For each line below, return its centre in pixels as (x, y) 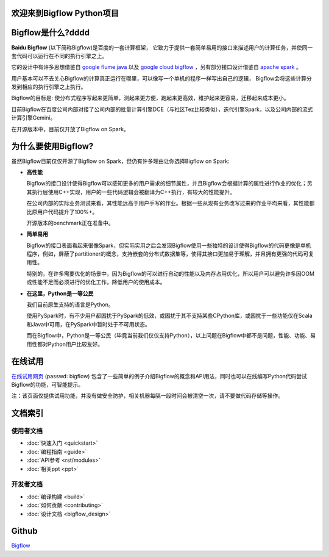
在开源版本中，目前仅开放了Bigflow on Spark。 (70, 129)
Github (24, 531)
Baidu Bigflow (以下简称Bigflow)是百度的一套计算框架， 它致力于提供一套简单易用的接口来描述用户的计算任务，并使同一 (162, 47)
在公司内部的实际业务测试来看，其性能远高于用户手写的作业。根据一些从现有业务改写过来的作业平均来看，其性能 (168, 203)
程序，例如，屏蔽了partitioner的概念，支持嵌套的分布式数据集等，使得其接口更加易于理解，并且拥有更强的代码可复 (170, 254)
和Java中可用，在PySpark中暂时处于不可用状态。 (88, 324)
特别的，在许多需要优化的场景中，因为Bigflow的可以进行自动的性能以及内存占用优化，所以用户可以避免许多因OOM (171, 273)
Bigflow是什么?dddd (51, 33)
